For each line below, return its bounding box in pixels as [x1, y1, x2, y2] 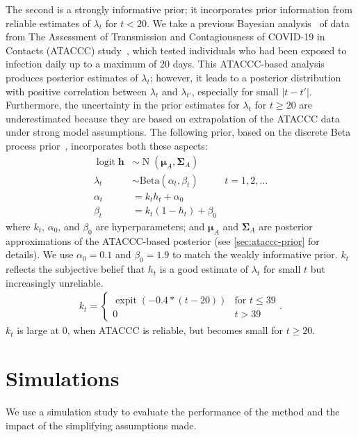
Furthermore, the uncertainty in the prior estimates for [6, 97, 240, 112]
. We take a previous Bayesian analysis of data [146, 15, 350, 30]
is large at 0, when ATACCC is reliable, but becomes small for [17, 323, 283, 337]
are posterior [259, 218, 313, 233]
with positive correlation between [6, 84, 147, 98]
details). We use [6, 247, 74, 262]
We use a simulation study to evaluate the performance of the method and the [6, 404, 340, 419]
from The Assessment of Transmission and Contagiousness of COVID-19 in [6, 29, 325, 44]
